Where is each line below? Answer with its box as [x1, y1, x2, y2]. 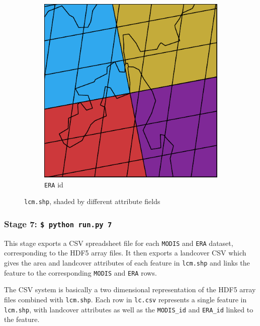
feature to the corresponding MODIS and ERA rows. [4, 267, 157, 278]
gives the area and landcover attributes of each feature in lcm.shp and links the [4, 257, 250, 268]
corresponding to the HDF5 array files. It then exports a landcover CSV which [4, 247, 246, 258]
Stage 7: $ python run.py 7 [4, 217, 112, 230]
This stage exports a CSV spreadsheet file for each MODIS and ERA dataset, [4, 237, 233, 248]
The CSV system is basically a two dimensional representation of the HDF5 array [4, 284, 256, 295]
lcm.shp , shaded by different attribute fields [24, 196, 160, 207]
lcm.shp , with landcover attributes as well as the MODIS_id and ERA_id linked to [4, 304, 253, 314]
